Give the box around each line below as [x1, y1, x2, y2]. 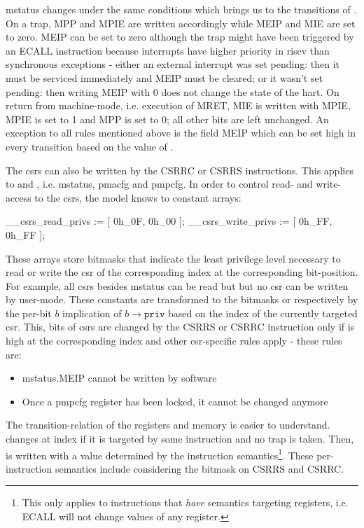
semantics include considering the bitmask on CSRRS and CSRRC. [55, 461, 344, 475]
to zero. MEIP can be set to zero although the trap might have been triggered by [6, 29, 354, 44]
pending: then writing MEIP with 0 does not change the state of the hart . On [6, 84, 339, 99]
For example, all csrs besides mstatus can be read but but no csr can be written [6, 278, 349, 293]
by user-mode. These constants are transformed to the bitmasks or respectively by [6, 292, 358, 307]
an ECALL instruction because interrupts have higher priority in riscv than [6, 43, 330, 57]
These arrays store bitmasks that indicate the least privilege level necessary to [6, 251, 341, 265]
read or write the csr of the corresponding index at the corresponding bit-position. [6, 265, 358, 279]
